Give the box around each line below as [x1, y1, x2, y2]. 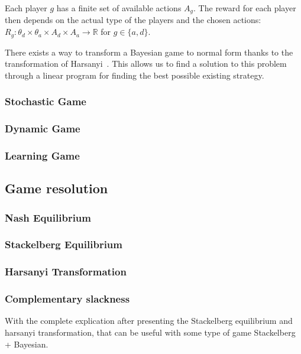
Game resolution [5, 179, 108, 197]
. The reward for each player [193, 2, 296, 14]
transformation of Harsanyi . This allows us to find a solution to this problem [5, 57, 287, 70]
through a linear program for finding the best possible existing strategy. [5, 69, 264, 81]
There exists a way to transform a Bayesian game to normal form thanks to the [5, 46, 293, 58]
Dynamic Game [5, 121, 80, 136]
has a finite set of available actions [56, 2, 182, 14]
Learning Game [5, 148, 80, 163]
